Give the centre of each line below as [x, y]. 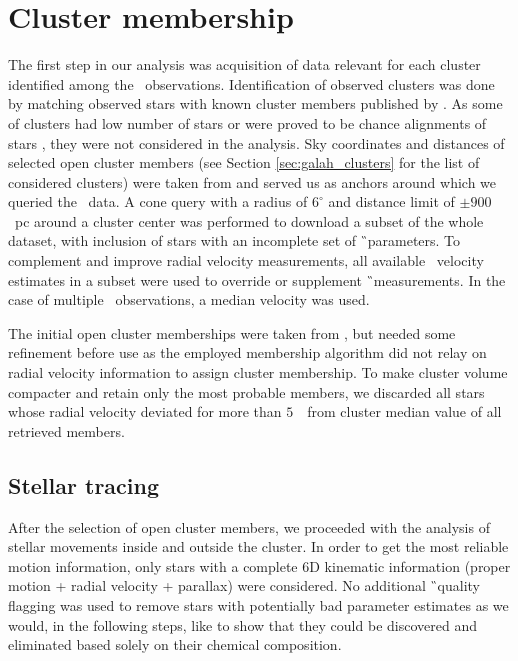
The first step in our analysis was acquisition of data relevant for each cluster [244, 64]
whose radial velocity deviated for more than [145, 411]
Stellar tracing [84, 484]
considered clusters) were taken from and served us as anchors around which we [252, 181]
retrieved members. [66, 430]
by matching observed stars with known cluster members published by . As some [255, 103]
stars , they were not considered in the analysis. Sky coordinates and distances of [256, 142]
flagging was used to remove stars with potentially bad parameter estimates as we [258, 604]
